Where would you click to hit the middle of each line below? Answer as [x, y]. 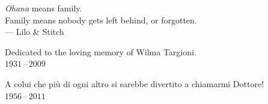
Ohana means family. [44, 8]
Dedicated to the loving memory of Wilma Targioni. [101, 51]
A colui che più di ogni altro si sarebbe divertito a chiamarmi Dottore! [135, 83]
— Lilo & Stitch [35, 32]
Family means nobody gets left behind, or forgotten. [101, 20]
